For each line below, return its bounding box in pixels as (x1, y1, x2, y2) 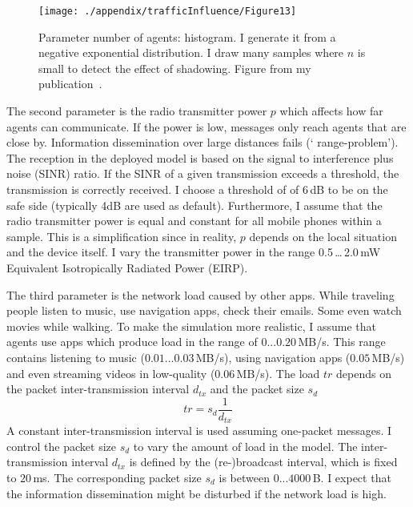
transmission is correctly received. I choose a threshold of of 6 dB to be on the (6, 181, 388, 197)
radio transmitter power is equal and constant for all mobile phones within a (6, 212, 382, 229)
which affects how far (279, 103, 383, 119)
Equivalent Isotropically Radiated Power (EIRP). (6, 259, 248, 276)
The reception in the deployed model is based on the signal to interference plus (6, 149, 394, 166)
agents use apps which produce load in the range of (6, 333, 258, 350)
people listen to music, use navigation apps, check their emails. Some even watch (6, 302, 402, 319)
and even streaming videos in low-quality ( (6, 364, 215, 381)
